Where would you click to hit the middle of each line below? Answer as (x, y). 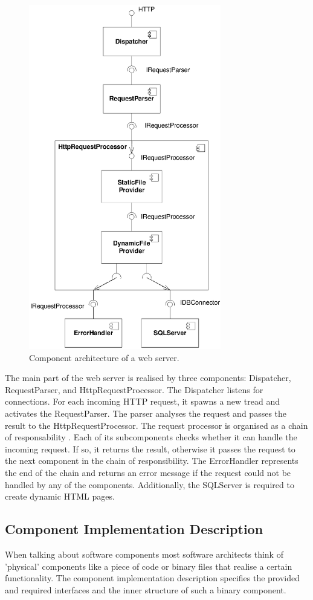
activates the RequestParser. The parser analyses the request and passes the (146, 413)
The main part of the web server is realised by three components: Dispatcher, (148, 378)
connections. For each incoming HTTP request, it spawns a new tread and (143, 401)
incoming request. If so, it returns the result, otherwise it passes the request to (150, 448)
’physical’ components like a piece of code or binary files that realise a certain (149, 566)
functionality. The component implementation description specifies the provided (153, 578)
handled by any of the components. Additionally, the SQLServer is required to (150, 484)
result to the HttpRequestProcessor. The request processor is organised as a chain (156, 425)
